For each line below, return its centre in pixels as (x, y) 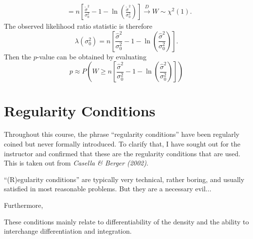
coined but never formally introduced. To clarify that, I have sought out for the (122, 143)
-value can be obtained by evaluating (91, 56)
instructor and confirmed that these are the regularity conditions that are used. (122, 153)
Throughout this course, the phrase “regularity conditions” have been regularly (122, 134)
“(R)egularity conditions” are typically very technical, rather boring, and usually (124, 179)
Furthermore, (24, 205)
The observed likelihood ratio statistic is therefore (78, 26)
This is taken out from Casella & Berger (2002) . (76, 163)
